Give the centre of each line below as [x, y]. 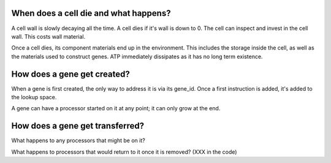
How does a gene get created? [70, 74]
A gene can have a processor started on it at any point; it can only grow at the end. [116, 108]
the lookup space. [34, 97]
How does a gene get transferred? [78, 126]
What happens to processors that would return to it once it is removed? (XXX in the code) [124, 152]
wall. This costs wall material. [48, 36]
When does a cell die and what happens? [91, 13]
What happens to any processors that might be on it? [78, 140]
